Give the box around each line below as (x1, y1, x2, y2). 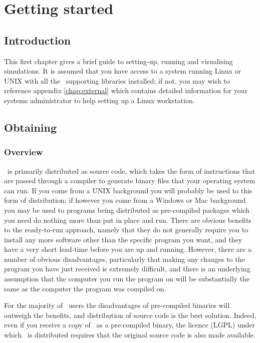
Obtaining (4, 119, 57, 135)
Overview (4, 146, 43, 158)
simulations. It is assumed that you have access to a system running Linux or (4, 66, 241, 76)
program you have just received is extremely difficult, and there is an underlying (4, 263, 250, 274)
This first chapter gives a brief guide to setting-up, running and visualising (4, 56, 233, 66)
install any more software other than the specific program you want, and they (4, 234, 242, 244)
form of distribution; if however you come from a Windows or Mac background (4, 195, 246, 205)
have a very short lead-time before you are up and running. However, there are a (4, 244, 251, 254)
